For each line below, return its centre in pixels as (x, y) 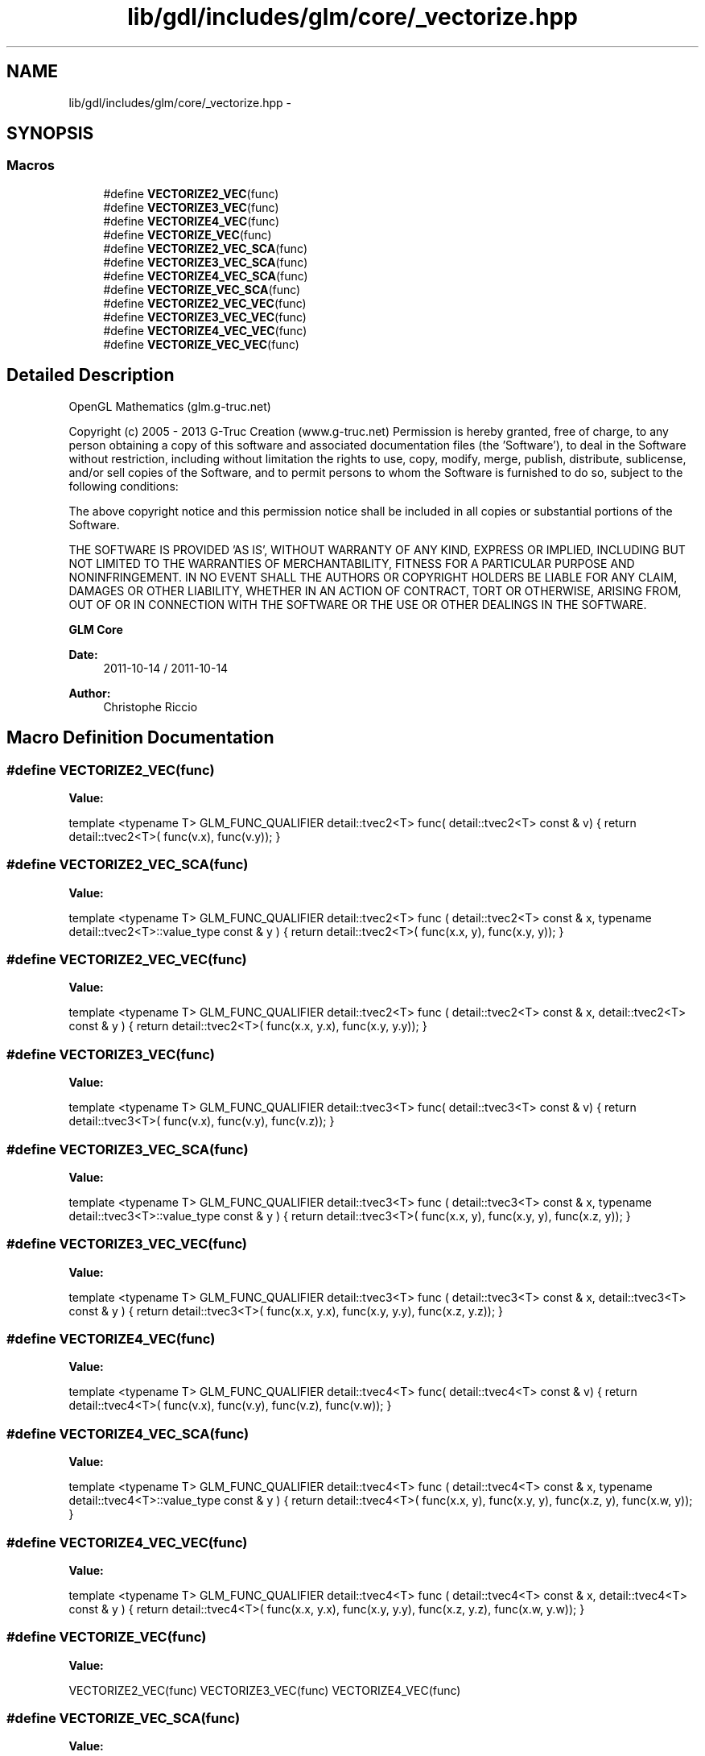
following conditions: (124, 486)
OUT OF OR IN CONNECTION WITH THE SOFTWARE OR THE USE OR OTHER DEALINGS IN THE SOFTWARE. (358, 604)
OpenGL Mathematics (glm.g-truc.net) (170, 406)
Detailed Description (91, 375)
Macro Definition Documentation (140, 738)
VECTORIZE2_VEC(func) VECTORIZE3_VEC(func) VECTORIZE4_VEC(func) (265, 1690)
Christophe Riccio (150, 706)
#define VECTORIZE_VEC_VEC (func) (201, 344)
